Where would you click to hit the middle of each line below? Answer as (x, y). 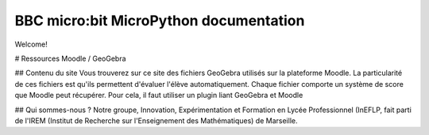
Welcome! (31, 44)
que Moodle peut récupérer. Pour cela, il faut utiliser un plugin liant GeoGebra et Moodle (159, 96)
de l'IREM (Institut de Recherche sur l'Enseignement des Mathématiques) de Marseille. (156, 120)
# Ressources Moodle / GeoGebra (70, 58)
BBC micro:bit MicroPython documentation (160, 21)
